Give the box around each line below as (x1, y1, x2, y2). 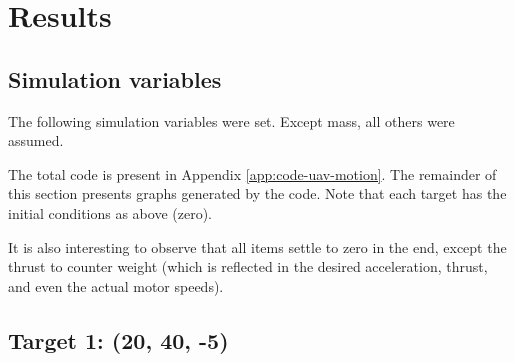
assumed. (8, 130, 64, 151)
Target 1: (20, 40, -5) (8, 324, 229, 355)
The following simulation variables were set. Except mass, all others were (8, 110, 455, 131)
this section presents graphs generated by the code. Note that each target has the (8, 183, 507, 204)
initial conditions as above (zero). (8, 202, 212, 223)
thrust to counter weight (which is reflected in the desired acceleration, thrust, (8, 256, 488, 277)
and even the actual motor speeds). (8, 275, 224, 296)
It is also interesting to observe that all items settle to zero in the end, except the (8, 236, 507, 257)
